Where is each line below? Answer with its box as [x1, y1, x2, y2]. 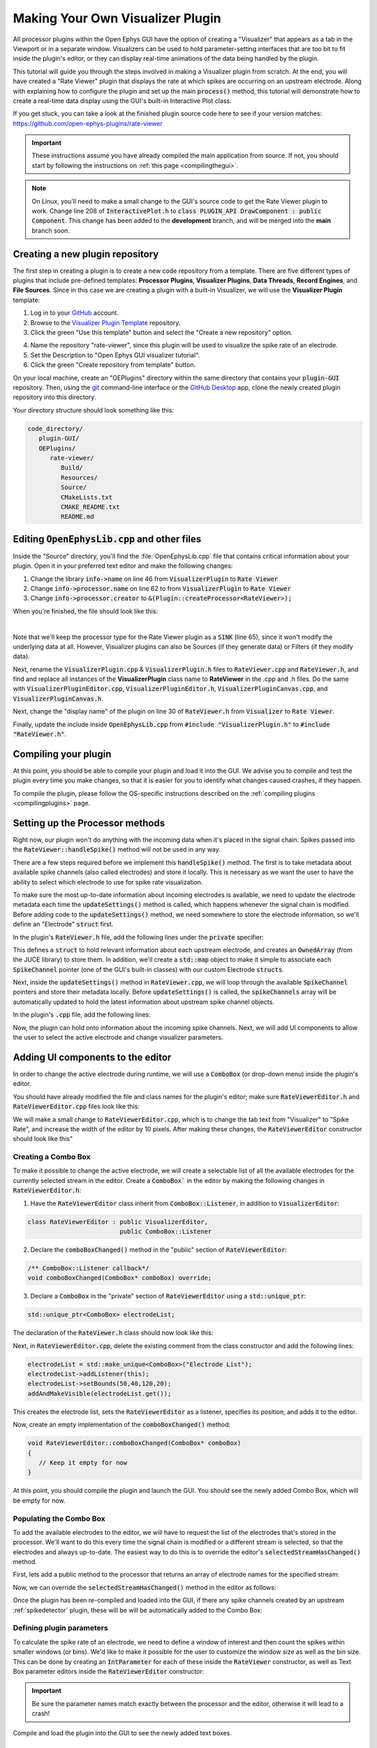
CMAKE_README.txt [60, 503, 120, 510]
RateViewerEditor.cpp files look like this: [13, 1102, 140, 1111]
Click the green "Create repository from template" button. [30, 361, 196, 369]
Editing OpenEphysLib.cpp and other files [13, 533, 202, 545]
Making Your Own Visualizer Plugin [13, 10, 221, 26]
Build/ [60, 464, 84, 472]
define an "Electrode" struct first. [13, 920, 114, 929]
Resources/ [60, 473, 98, 482]
